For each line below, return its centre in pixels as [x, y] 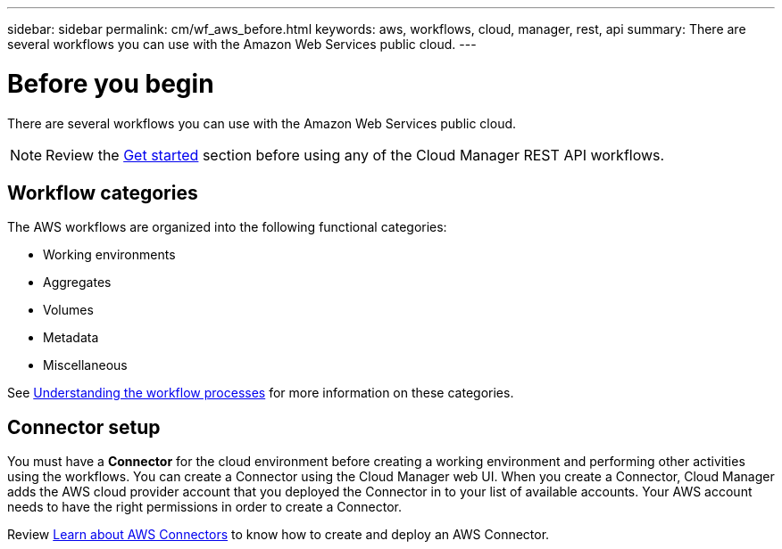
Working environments [109, 255]
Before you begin [111, 83]
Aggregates [77, 283]
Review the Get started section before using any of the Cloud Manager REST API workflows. [355, 155]
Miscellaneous [85, 365]
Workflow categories [103, 193]
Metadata [71, 338]
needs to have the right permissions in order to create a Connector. [204, 507]
